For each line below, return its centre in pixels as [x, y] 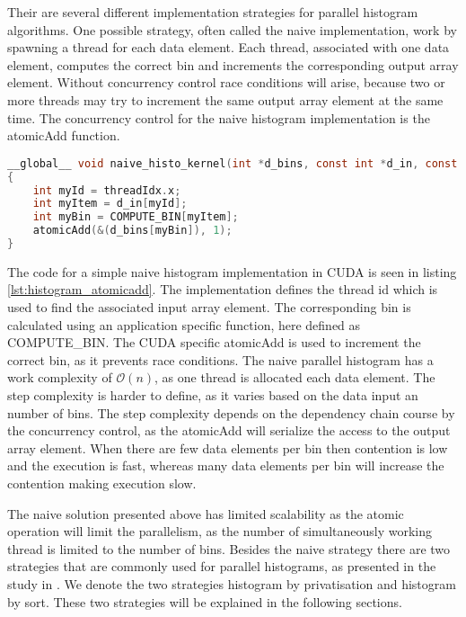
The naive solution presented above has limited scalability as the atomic [206, 513]
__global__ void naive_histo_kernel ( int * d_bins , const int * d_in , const [233, 163]
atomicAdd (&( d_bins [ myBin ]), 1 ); [132, 231]
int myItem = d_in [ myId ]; [110, 204]
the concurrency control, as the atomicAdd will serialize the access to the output [229, 430]
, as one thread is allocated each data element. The [295, 377]
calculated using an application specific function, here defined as [184, 324]
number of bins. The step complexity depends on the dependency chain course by [231, 412]
